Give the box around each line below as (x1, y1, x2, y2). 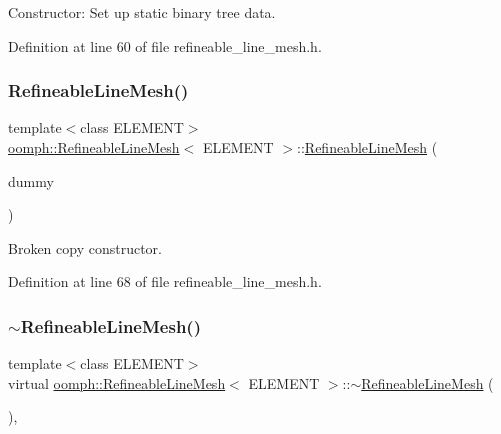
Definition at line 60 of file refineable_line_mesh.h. (8, 35, 322, 56)
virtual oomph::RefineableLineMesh (8, 372, 226, 393)
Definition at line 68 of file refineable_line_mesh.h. (8, 271, 322, 292)
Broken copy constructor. (8, 237, 162, 258)
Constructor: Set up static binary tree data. (8, 2, 276, 22)
